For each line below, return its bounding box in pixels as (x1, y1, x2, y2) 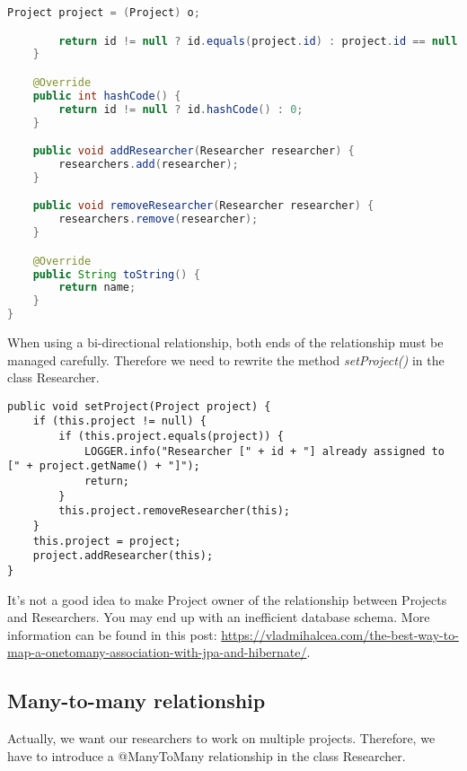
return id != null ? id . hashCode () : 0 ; (58, 102, 304, 116)
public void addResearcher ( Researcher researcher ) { (32, 145, 355, 158)
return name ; (58, 281, 137, 294)
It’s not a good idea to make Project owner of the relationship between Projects (7, 590, 447, 609)
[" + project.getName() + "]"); (7, 460, 200, 473)
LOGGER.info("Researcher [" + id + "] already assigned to (84, 444, 445, 458)
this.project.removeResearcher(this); (58, 504, 290, 518)
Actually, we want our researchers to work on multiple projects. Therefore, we (7, 729, 436, 748)
